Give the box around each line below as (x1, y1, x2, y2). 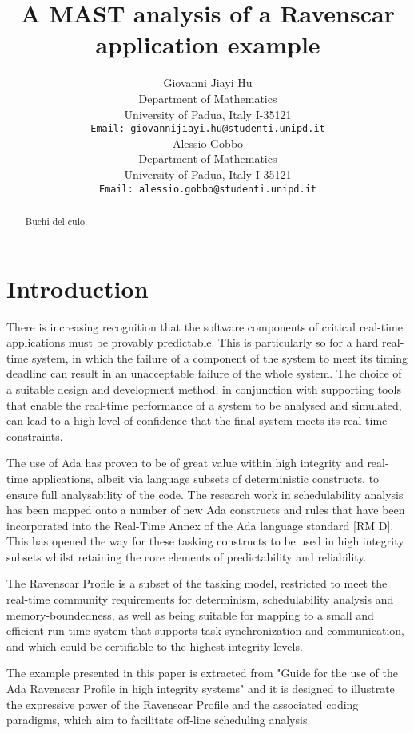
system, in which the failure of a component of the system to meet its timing (31, 349, 408, 366)
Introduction (6, 271, 149, 304)
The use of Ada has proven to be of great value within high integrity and (6, 454, 364, 471)
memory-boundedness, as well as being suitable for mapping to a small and (6, 606, 374, 623)
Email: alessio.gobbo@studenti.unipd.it (98, 183, 317, 195)
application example (95, 28, 320, 61)
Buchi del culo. (25, 214, 88, 228)
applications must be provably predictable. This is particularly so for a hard (6, 334, 379, 351)
